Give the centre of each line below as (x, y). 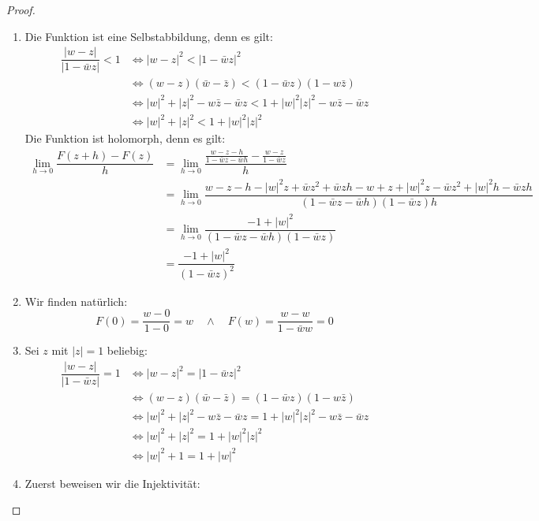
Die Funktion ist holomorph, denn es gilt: (125, 138)
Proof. (21, 9)
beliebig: (127, 350)
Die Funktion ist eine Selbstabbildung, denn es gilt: (149, 36)
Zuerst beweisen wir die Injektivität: (112, 483)
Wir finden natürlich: (76, 301)
